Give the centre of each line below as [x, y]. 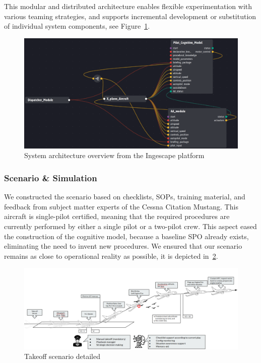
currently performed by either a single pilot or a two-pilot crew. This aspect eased [130, 226]
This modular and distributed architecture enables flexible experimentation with [128, 6]
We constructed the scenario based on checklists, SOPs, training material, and [125, 197]
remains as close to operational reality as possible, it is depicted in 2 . [111, 256]
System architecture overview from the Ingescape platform [114, 155]
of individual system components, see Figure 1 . [77, 26]
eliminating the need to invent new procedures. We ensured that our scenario [123, 246]
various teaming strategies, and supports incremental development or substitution [130, 16]
